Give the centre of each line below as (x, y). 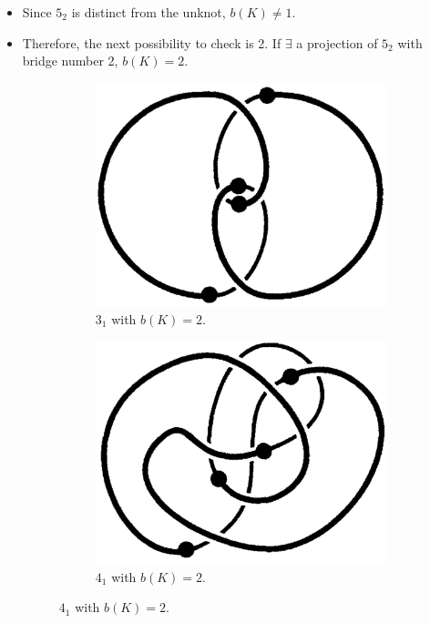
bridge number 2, (70, 61)
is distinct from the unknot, (148, 12)
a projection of (337, 42)
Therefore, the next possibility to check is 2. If (152, 42)
